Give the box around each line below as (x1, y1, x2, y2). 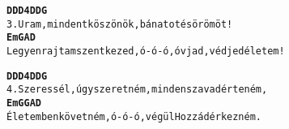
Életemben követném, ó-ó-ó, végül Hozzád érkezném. (6, 110, 262, 123)
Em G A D (6, 32, 36, 44)
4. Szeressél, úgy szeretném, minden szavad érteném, (6, 84, 268, 96)
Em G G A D (6, 97, 42, 109)
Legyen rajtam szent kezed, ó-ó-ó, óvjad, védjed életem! (6, 45, 285, 57)
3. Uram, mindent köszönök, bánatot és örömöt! (6, 18, 233, 30)
